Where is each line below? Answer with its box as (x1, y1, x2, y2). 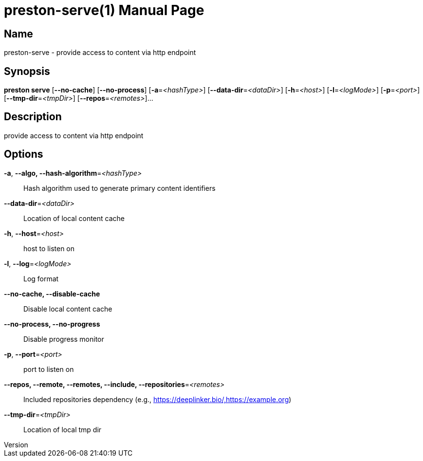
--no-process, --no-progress (4, 319, 100, 328)
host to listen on (23, 244, 75, 253)
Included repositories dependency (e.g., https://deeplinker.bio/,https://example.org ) (23, 395, 292, 404)
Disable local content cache (23, 304, 112, 313)
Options (4, 148, 43, 161)
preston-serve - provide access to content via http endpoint (4, 48, 196, 57)
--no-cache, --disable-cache (4, 289, 100, 298)
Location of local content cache (23, 214, 125, 222)
